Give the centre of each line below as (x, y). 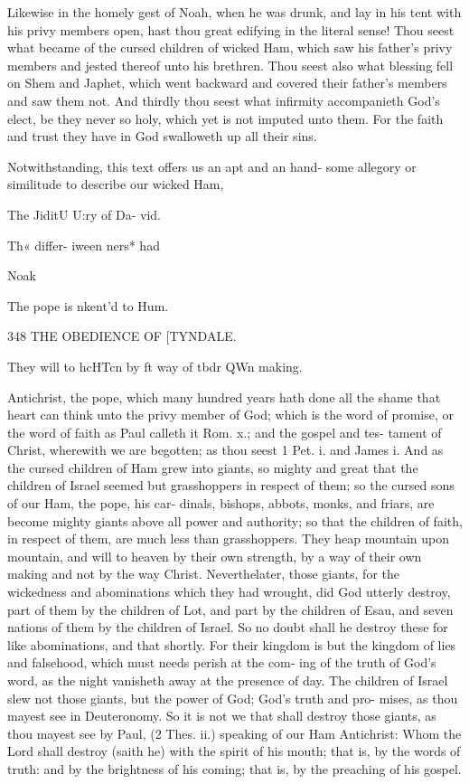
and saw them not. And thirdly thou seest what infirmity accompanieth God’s (224, 100)
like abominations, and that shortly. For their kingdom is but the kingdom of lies (232, 644)
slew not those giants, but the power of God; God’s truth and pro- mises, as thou (233, 698)
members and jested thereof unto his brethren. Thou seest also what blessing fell (230, 65)
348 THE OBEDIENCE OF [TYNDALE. (122, 336)
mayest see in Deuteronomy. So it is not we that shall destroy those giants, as (222, 716)
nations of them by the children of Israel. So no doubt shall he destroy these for (228, 627)
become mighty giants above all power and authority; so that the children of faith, (235, 520)
